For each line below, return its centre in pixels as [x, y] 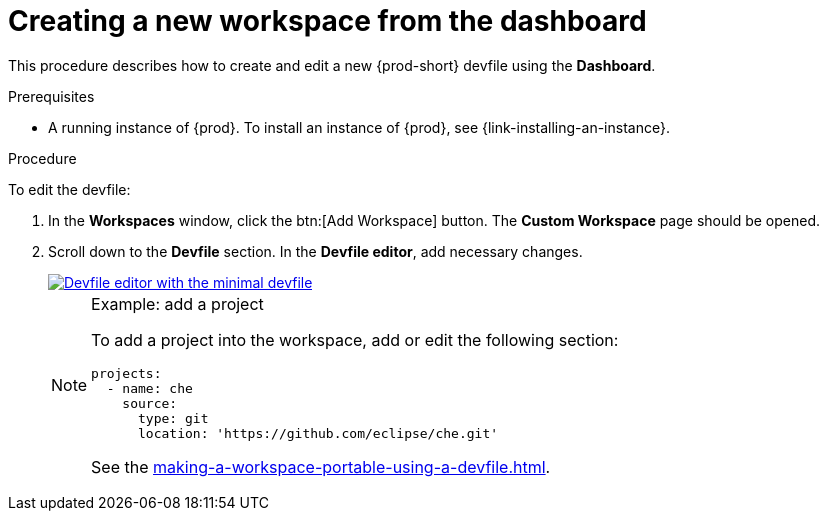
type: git [173, 418]
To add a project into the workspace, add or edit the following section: [355, 339]
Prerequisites [51, 96]
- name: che [149, 388]
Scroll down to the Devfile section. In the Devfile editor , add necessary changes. [315, 251]
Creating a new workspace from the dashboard [327, 21]
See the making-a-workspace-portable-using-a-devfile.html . [321, 466]
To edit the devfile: [69, 189]
